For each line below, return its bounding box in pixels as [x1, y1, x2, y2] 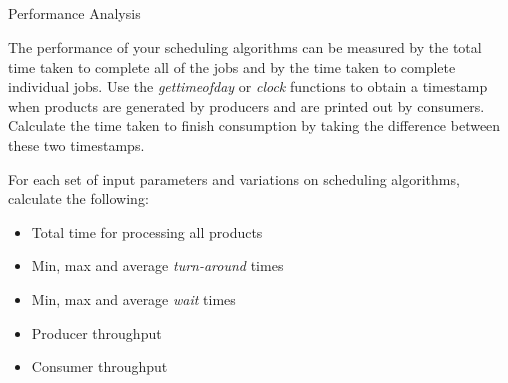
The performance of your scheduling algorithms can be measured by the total [8, 36, 482, 57]
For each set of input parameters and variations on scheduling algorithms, [8, 168, 460, 189]
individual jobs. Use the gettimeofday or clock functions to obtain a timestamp [8, 76, 488, 97]
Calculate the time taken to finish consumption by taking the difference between [8, 115, 501, 136]
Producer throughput [31, 322, 162, 343]
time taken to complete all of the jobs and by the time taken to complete [8, 56, 456, 77]
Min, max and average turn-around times [31, 255, 284, 276]
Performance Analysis [8, 3, 141, 24]
